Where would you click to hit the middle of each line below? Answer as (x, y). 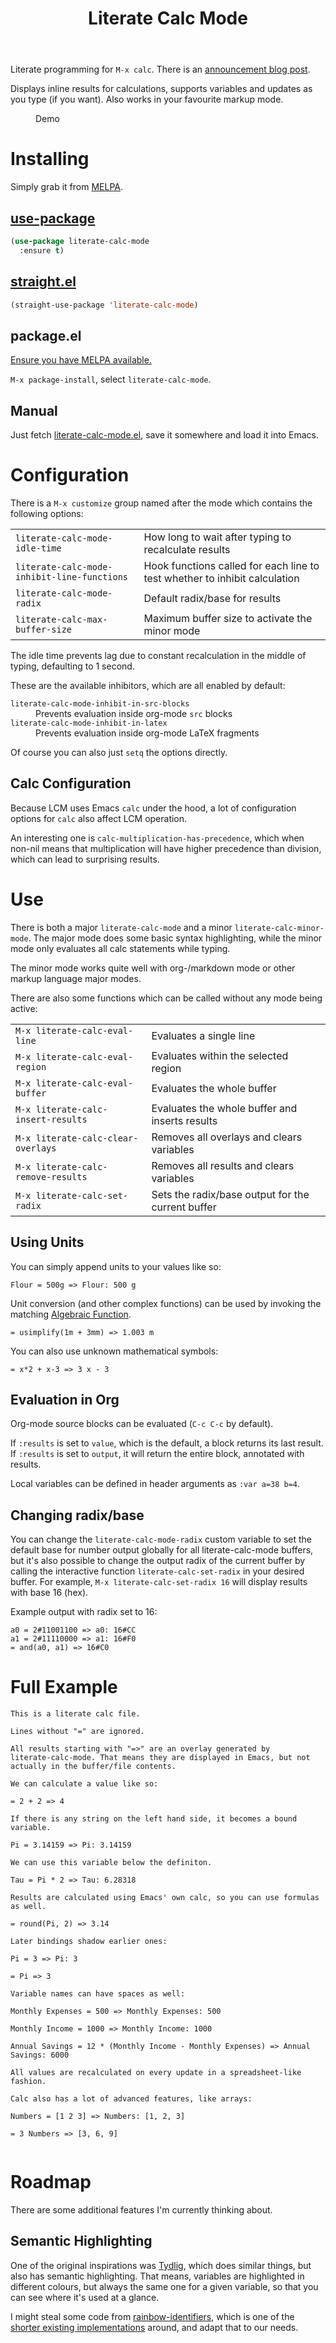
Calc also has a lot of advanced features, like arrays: (131, 2099)
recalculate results (187, 549)
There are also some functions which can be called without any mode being (166, 998)
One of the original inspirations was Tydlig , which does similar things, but (161, 2265)
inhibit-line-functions (72, 576)
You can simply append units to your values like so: (116, 1266)
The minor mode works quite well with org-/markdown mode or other (153, 968)
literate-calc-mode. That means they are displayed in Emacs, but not (160, 1758)
